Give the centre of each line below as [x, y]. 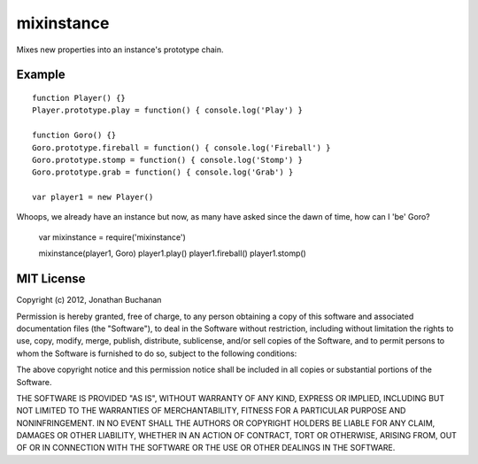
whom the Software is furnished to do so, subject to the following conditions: [157, 353]
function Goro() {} [74, 135]
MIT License [51, 279]
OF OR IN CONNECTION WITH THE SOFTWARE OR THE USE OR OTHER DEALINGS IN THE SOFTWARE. [206, 448]
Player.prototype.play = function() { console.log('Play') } [167, 110]
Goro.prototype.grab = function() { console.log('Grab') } [163, 172]
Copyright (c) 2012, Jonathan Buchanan [89, 300]
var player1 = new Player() [93, 197]
